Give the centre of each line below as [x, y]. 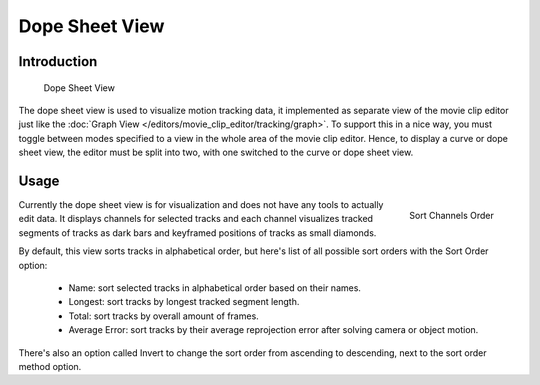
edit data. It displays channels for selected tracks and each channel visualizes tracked [196, 219]
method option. [50, 366]
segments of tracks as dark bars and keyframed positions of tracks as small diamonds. [197, 232]
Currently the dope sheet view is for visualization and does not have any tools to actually [201, 205]
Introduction [58, 61]
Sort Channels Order [451, 215]
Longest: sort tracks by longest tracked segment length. [184, 302]
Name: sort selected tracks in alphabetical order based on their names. [215, 287]
